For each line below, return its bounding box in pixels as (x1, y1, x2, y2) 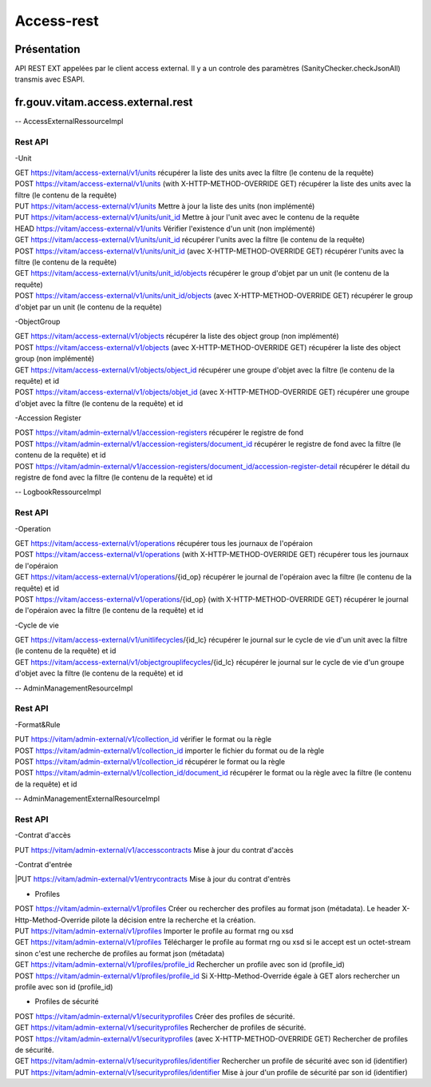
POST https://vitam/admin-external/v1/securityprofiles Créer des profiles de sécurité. (14, 1011, 295, 1021)
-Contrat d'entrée (14, 860, 73, 870)
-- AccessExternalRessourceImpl (14, 117, 124, 126)
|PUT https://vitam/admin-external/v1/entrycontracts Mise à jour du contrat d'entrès (14, 874, 291, 884)
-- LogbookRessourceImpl (14, 488, 101, 497)
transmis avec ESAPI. (14, 74, 85, 84)
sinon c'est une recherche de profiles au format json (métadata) (14, 948, 225, 958)
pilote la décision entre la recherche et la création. (91, 915, 256, 925)
